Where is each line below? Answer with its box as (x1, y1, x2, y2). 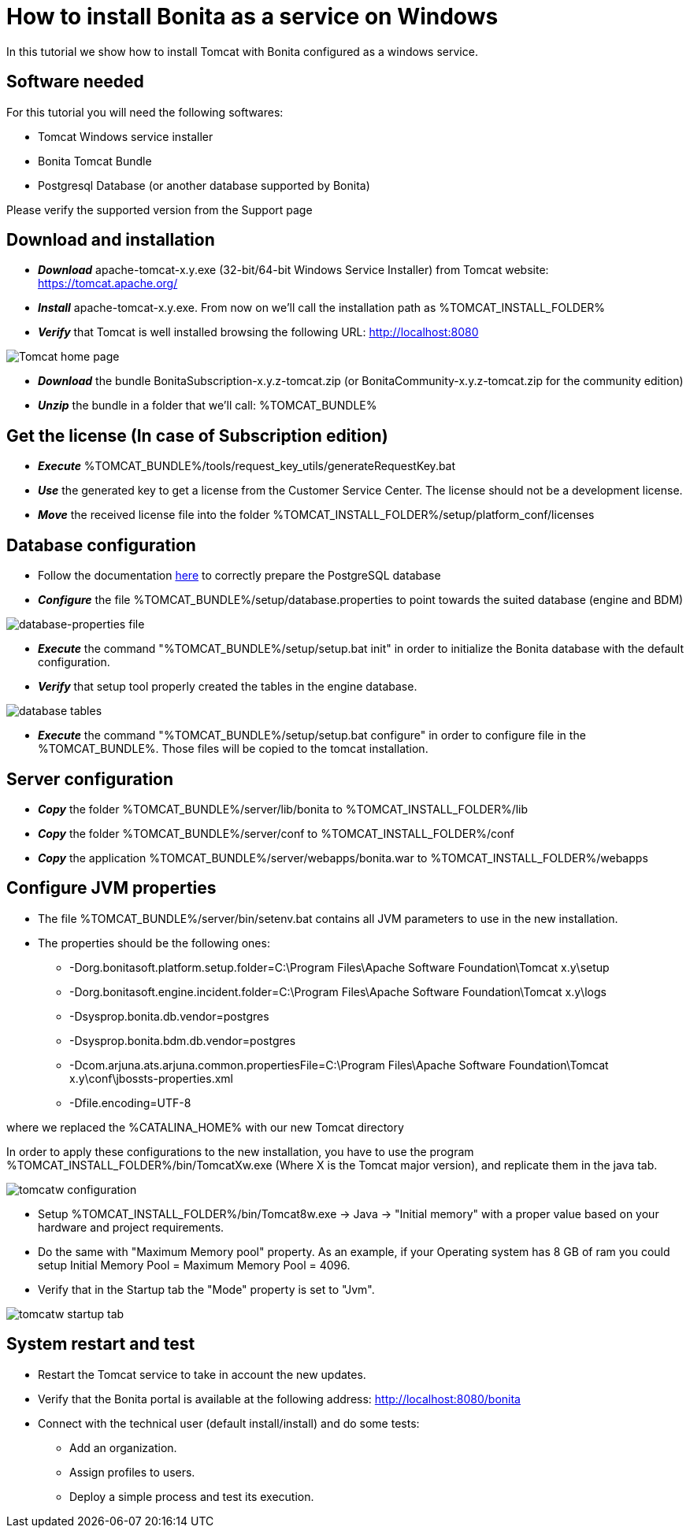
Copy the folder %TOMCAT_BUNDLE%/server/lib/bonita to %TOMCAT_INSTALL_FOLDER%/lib (38, 802, 529, 816)
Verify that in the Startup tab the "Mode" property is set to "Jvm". (38, 1282, 375, 1296)
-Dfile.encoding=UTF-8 (69, 1095, 191, 1110)
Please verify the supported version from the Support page (6, 202, 313, 217)
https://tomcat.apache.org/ (38, 276, 178, 291)
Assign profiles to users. (69, 1465, 195, 1479)
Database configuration (6, 535, 196, 555)
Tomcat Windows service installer (38, 129, 213, 143)
